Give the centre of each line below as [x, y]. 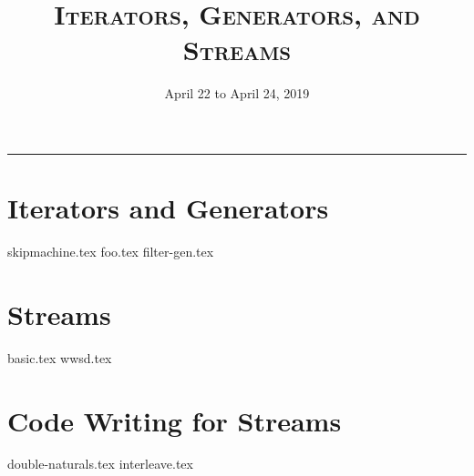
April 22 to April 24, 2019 [237, 93]
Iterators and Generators [168, 208]
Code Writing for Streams [175, 420]
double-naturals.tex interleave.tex [100, 464]
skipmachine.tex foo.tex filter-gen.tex [111, 252]
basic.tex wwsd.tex [60, 357]
